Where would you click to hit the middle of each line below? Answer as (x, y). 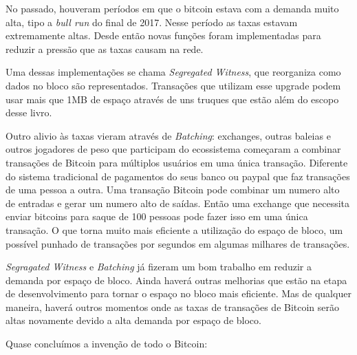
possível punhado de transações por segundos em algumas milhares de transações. (178, 243)
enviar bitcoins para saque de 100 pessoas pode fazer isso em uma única (157, 216)
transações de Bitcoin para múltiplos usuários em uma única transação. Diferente (177, 162)
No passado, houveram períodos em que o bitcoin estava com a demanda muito (172, 8)
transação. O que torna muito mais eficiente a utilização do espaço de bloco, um (174, 229)
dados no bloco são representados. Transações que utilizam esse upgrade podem (173, 85)
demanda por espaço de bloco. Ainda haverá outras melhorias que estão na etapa (176, 280)
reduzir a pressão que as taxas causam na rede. (105, 49)
